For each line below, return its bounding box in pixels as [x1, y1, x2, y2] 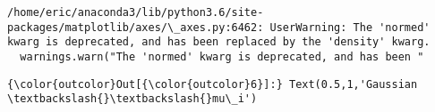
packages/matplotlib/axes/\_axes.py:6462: [7, 20, 264, 34]
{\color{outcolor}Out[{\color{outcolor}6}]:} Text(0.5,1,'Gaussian [7, 77, 418, 91]
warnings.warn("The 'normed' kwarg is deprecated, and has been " [20, 50, 424, 63]
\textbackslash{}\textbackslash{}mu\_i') [7, 92, 258, 106]
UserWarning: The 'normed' [269, 20, 431, 34]
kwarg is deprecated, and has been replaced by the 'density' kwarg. [7, 36, 431, 49]
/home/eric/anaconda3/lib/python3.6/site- [7, 6, 264, 19]
